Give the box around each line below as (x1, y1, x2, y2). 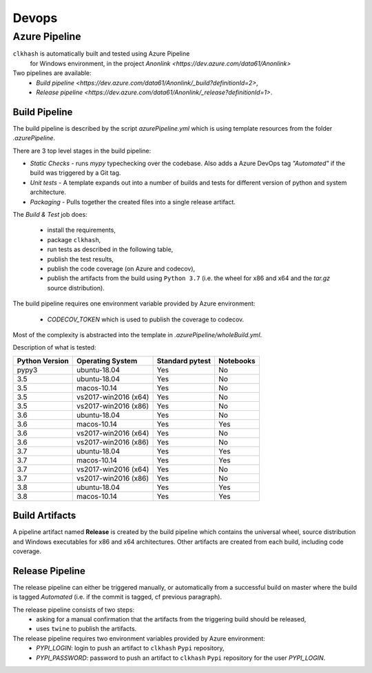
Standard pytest (156, 356, 211, 365)
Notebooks (218, 356, 256, 365)
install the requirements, (47, 226, 116, 234)
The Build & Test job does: (12, 210, 87, 218)
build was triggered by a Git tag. (30, 169, 121, 177)
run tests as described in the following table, (47, 245, 174, 254)
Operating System (76, 356, 138, 365)
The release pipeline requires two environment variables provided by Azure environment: (12, 634, 265, 643)
